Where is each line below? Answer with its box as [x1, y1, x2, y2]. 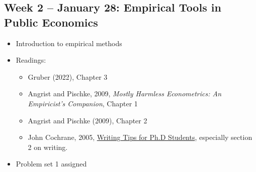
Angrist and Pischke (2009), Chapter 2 [28, 115, 147, 125]
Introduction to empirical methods [16, 38, 122, 48]
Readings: [16, 55, 46, 65]
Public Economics [4, 14, 98, 30]
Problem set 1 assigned [16, 158, 87, 169]
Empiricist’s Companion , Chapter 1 [28, 98, 138, 108]
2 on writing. [28, 141, 68, 152]
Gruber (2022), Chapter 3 [28, 71, 108, 82]
